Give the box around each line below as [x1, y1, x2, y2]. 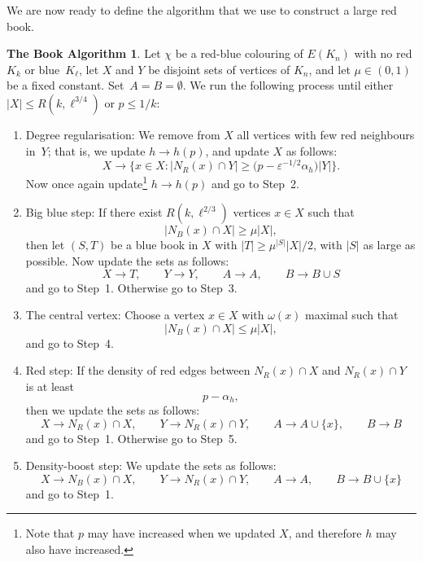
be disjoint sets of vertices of [148, 60, 290, 77]
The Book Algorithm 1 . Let [7, 45, 161, 62]
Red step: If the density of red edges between [25, 362, 251, 379]
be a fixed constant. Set [7, 77, 124, 94]
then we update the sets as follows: [25, 402, 200, 419]
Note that [25, 525, 75, 542]
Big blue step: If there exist [25, 204, 163, 221]
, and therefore [288, 525, 362, 542]
